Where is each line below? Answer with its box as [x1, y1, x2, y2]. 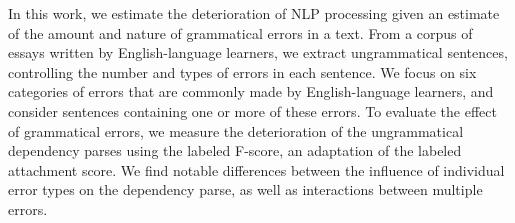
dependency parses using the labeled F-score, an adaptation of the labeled [8, 140, 462, 161]
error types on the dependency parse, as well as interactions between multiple [8, 179, 483, 200]
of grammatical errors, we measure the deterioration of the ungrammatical [8, 120, 464, 141]
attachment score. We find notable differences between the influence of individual [8, 159, 505, 180]
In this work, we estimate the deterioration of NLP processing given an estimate [8, 3, 500, 23]
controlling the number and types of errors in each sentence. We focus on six [8, 61, 477, 82]
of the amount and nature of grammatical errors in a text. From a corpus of [8, 22, 473, 43]
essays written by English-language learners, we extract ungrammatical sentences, [8, 42, 508, 63]
